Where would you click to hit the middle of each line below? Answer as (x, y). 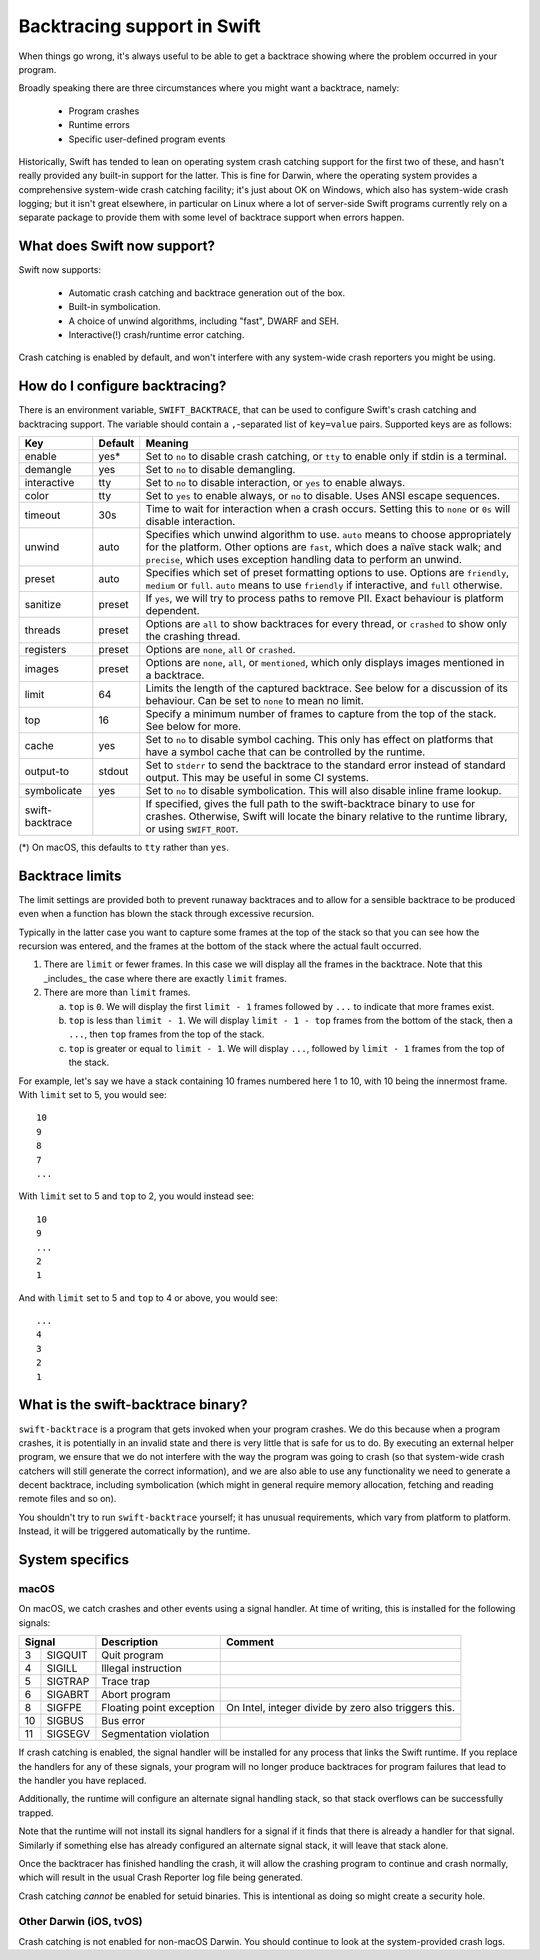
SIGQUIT (67, 1655)
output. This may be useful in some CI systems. (257, 777)
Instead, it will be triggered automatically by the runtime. (134, 1531)
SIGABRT (68, 1695)
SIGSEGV (68, 1734)
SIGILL (62, 1668)
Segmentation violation (155, 1734)
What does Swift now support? (116, 246)
